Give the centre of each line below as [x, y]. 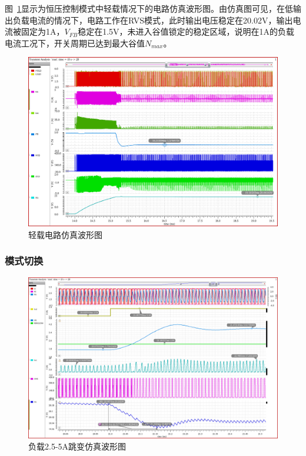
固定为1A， [43, 31]
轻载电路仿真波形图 [65, 234]
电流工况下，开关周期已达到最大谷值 [75, 43]
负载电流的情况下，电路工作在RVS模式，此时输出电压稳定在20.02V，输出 [153, 20]
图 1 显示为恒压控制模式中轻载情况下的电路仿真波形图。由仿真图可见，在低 [149, 8]
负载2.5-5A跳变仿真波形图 [77, 446]
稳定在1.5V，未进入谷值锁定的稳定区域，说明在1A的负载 [186, 31]
